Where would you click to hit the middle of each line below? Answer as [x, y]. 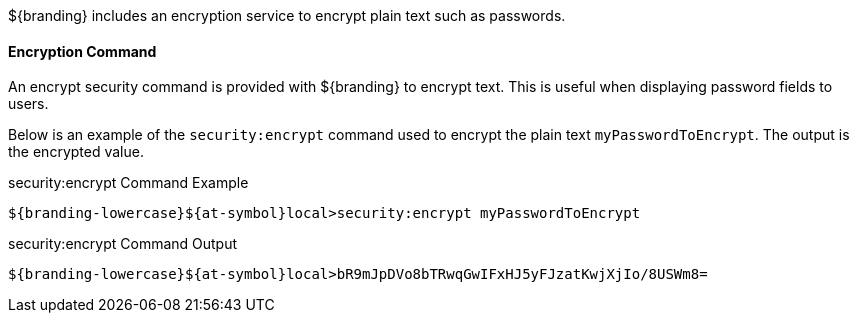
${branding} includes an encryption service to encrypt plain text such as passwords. [287, 15]
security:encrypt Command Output [123, 244]
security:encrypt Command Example [128, 183]
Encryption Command [82, 51]
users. [28, 104]
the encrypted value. [76, 152]
